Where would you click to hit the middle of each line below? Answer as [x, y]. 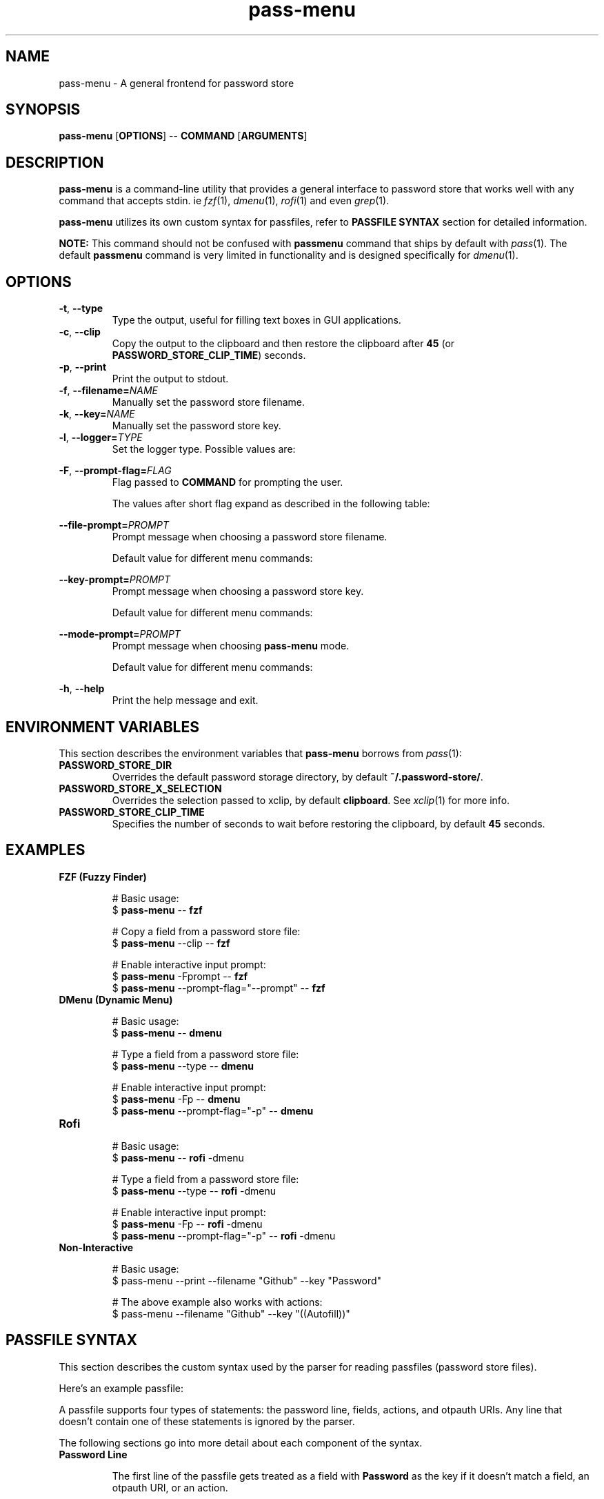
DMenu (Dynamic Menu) [116, 999]
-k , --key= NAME [97, 414]
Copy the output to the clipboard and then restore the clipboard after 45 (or [283, 344]
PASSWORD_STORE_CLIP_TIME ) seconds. [209, 355]
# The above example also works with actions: [217, 1302]
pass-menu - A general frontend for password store [177, 83]
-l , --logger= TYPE [101, 438]
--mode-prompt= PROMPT [120, 634]
